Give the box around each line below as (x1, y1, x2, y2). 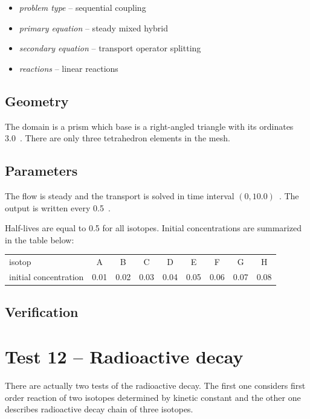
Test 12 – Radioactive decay (5, 344, 244, 368)
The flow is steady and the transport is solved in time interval (5, 189, 234, 202)
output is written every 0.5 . (5, 201, 111, 214)
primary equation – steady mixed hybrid (19, 21, 168, 34)
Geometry (5, 91, 69, 110)
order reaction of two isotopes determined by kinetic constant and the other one (5, 391, 301, 403)
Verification (5, 302, 79, 321)
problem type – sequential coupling (19, 1, 146, 13)
